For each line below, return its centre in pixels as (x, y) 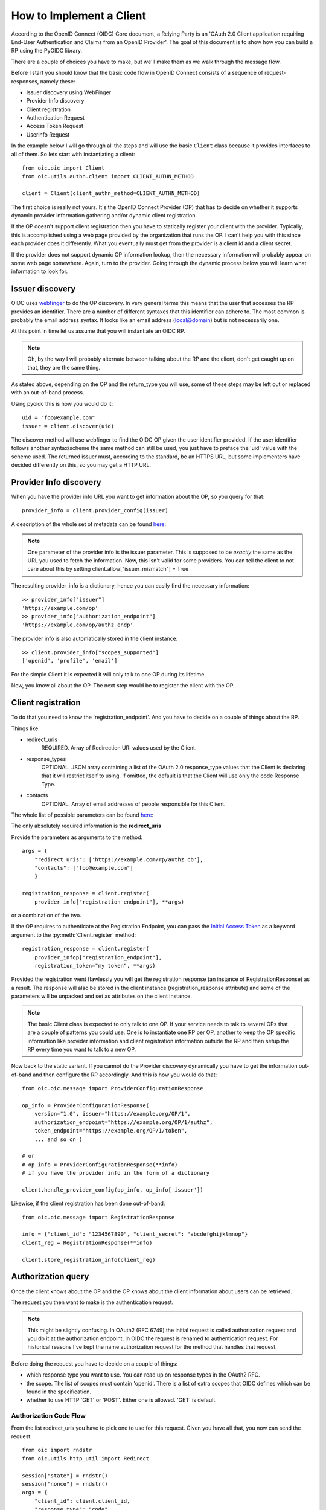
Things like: (26, 728)
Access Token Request (55, 126)
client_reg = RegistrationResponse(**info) (87, 1242)
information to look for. (40, 271)
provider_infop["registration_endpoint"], (98, 957)
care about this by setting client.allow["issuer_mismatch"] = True (108, 569)
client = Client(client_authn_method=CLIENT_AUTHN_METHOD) (111, 194)
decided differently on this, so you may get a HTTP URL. (81, 465)
